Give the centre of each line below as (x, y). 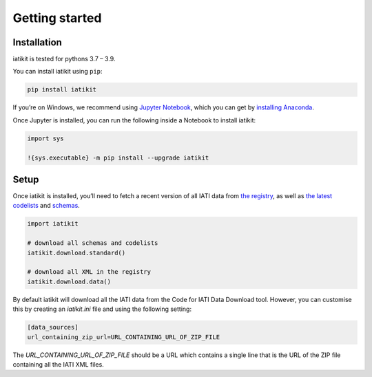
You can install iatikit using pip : (58, 72)
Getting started (57, 18)
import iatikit (53, 224)
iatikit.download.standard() (76, 252)
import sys (45, 138)
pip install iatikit (62, 90)
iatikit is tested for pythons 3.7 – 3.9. (64, 59)
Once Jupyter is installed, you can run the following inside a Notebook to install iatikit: (134, 120)
